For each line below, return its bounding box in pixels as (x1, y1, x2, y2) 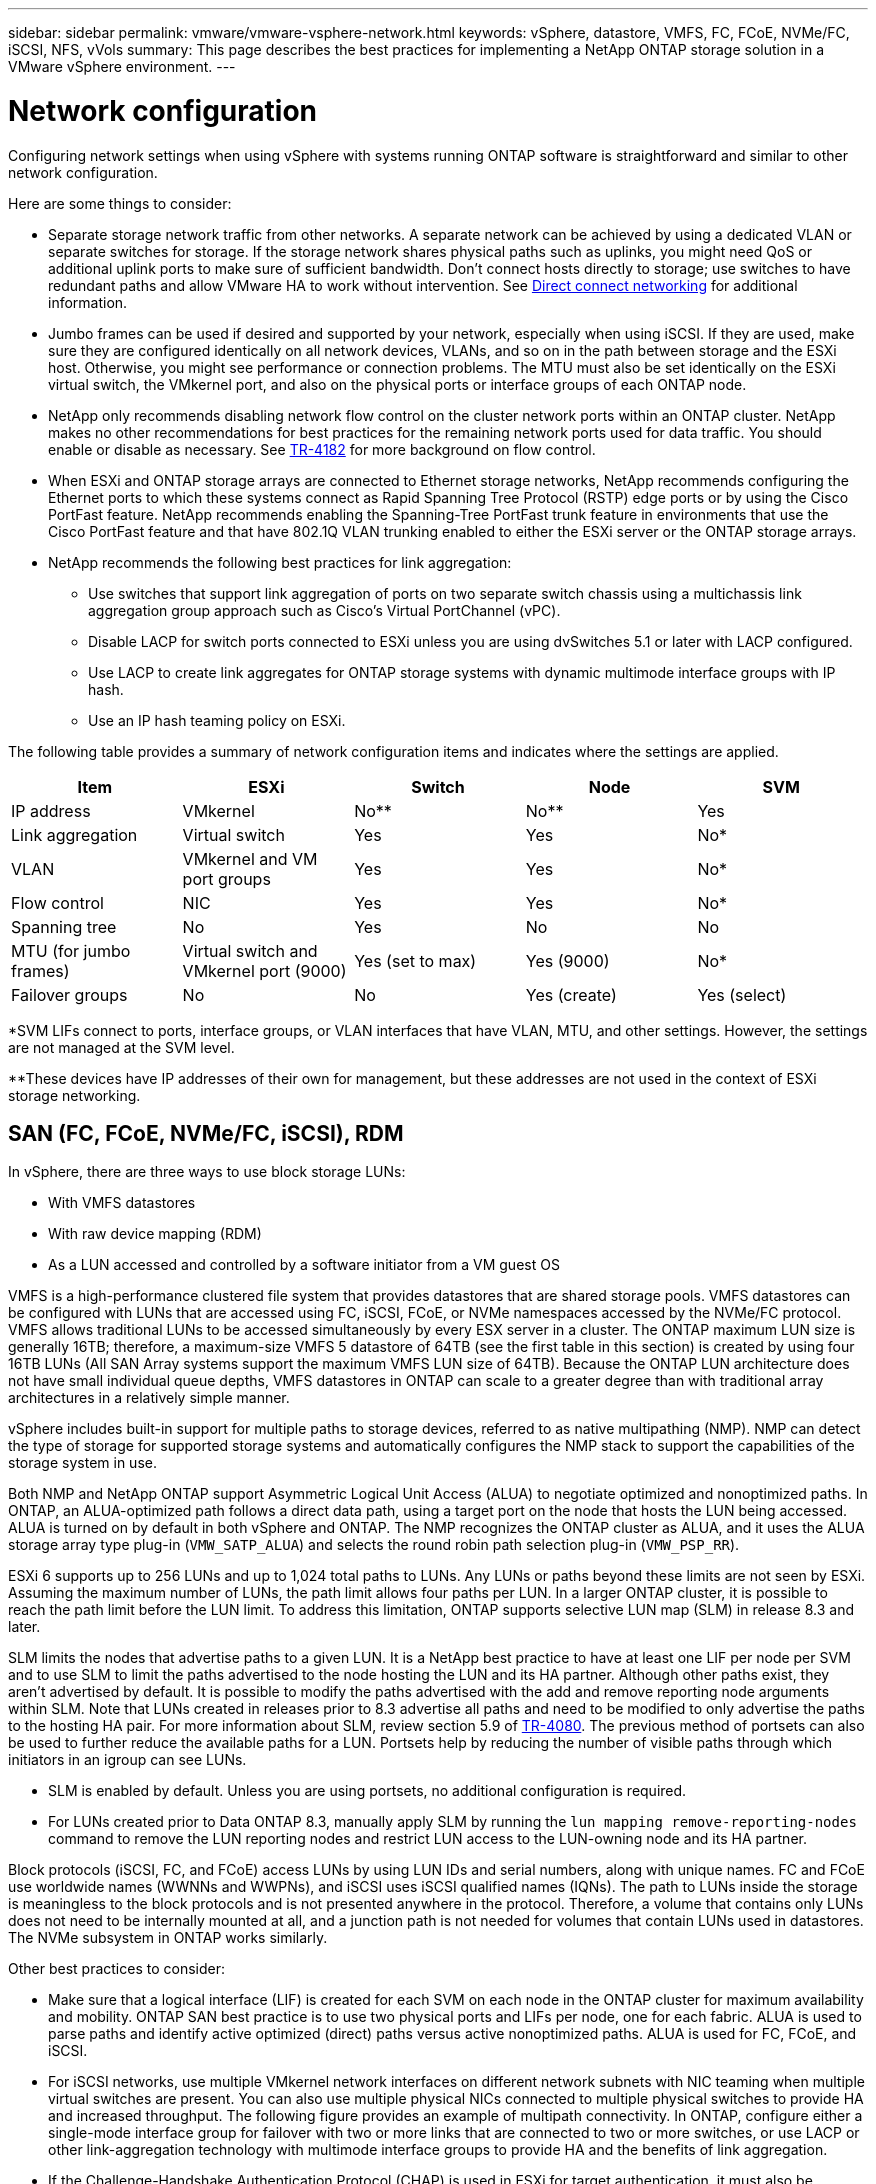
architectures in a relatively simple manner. (8, 1389, 290, 1407)
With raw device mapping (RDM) (48, 1225, 262, 1243)
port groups (182, 868, 271, 889)
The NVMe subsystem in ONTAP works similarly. (8, 1929, 328, 1947)
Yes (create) (525, 984, 617, 1005)
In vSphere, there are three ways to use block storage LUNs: (8, 1163, 406, 1181)
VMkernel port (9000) (182, 960, 347, 981)
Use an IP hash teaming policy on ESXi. (88, 711, 346, 729)
